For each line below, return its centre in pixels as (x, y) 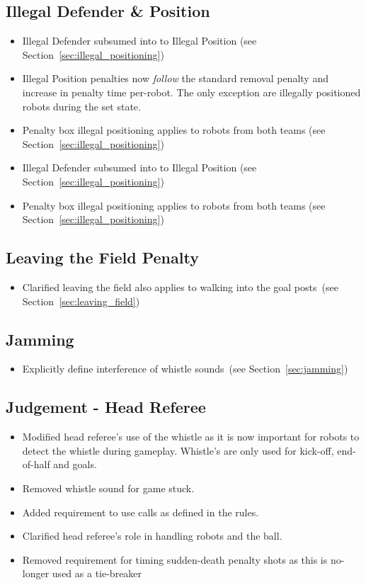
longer (36, 573)
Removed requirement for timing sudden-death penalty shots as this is (175, 559)
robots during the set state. (81, 106)
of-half (36, 464)
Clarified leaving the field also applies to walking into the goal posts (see (180, 286)
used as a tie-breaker (97, 573)
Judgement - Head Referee (106, 407)
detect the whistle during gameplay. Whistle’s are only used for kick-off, (178, 450)
